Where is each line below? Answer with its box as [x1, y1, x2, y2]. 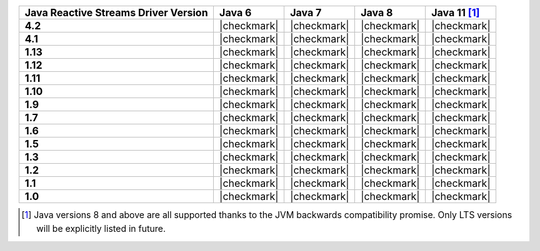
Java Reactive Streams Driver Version [24, 6, 209, 19]
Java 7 [290, 6, 322, 19]
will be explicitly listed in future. [36, 223, 167, 235]
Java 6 [219, 6, 252, 19]
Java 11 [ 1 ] [431, 6, 480, 19]
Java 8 [360, 6, 394, 19]
